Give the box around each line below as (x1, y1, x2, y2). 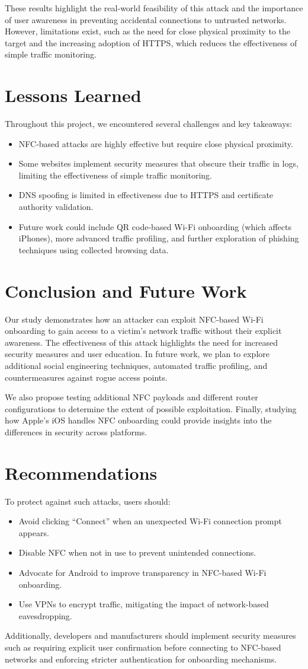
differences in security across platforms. (5, 425, 147, 438)
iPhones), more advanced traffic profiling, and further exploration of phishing (18, 232, 299, 244)
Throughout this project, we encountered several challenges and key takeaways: (5, 117, 292, 130)
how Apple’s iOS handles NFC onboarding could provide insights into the (5, 414, 272, 426)
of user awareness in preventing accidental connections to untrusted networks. (5, 13, 287, 26)
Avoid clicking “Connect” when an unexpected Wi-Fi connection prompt (18, 515, 282, 527)
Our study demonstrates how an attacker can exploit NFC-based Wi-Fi (5, 313, 264, 325)
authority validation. (18, 200, 94, 213)
